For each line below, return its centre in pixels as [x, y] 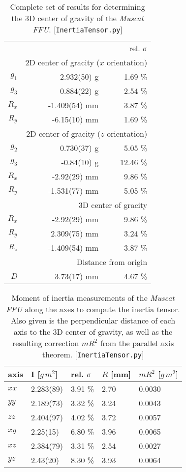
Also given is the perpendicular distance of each [93, 320]
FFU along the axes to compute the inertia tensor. [93, 309]
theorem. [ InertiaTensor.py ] [93, 354]
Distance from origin [112, 262]
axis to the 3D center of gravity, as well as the [93, 332]
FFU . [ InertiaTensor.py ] [77, 29]
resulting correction [46, 343]
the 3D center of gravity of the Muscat [77, 18]
